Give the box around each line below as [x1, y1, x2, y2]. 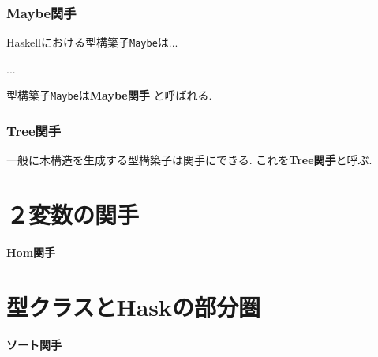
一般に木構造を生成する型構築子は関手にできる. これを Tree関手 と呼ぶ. [6, 152, 372, 168]
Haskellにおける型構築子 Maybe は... [6, 34, 178, 51]
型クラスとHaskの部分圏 [6, 290, 261, 322]
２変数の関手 [6, 198, 140, 231]
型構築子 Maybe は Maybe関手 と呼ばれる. [6, 87, 212, 103]
